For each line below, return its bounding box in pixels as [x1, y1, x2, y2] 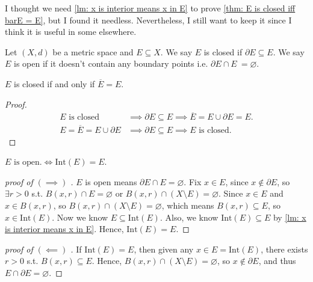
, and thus [258, 254, 296, 267]
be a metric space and [52, 45, 134, 58]
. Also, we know [160, 210, 218, 223]
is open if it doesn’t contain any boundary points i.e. [14, 57, 208, 70]
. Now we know [52, 210, 108, 223]
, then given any [134, 242, 194, 255]
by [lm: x [273, 210, 306, 223]
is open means [85, 175, 137, 188]
